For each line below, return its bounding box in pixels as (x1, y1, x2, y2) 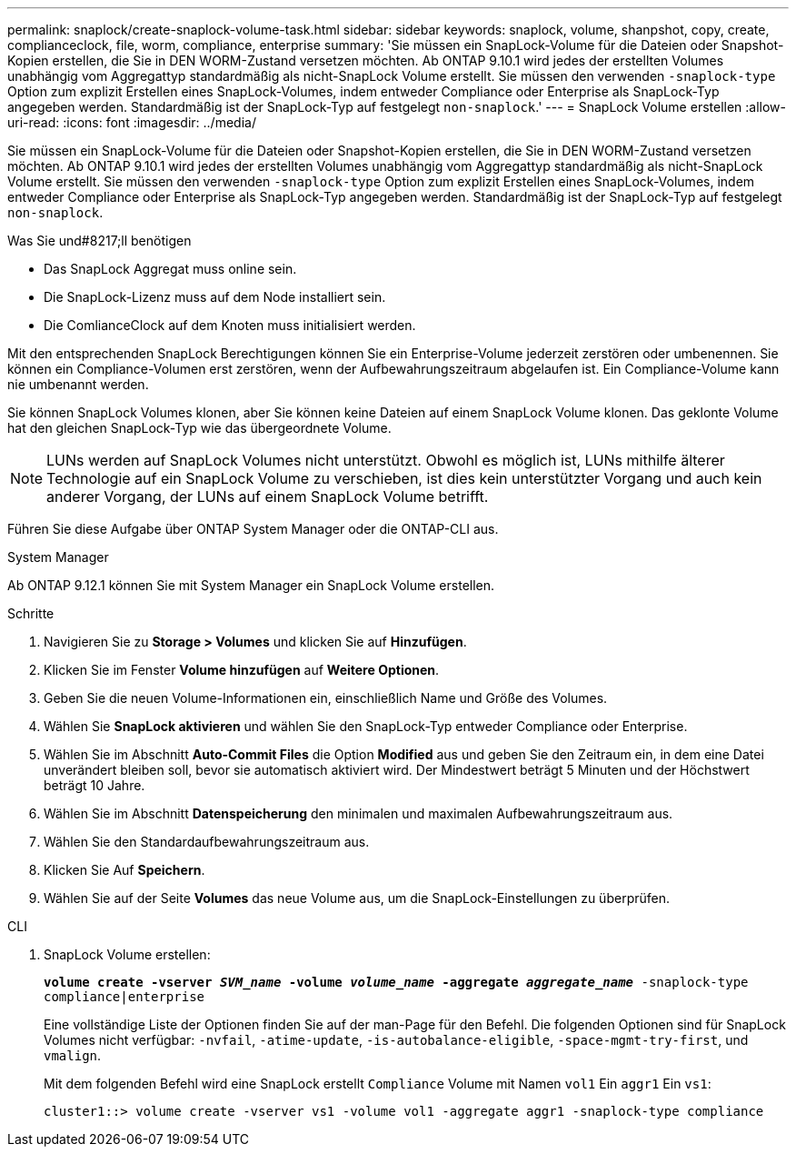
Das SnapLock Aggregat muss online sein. (44, 261, 297, 276)
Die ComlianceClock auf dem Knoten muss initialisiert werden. (44, 317, 416, 333)
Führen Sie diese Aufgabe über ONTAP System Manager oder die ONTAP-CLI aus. (7, 521, 499, 537)
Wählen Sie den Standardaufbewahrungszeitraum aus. (44, 834, 370, 849)
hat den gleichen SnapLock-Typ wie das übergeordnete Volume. (7, 420, 392, 436)
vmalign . (44, 1048, 102, 1063)
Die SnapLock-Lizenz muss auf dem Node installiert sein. (44, 289, 386, 305)
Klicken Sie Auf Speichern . (44, 862, 205, 878)
